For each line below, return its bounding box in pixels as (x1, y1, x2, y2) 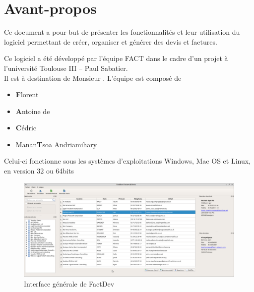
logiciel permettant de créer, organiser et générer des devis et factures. (4, 36, 217, 47)
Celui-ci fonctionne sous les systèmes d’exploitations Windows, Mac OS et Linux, (4, 156, 251, 166)
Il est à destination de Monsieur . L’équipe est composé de (4, 72, 182, 83)
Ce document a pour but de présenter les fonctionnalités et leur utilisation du (4, 27, 240, 37)
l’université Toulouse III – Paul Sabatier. (4, 62, 128, 73)
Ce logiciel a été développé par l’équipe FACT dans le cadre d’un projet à (4, 53, 228, 63)
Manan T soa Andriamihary (15, 139, 97, 149)
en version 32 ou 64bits (4, 166, 74, 176)
